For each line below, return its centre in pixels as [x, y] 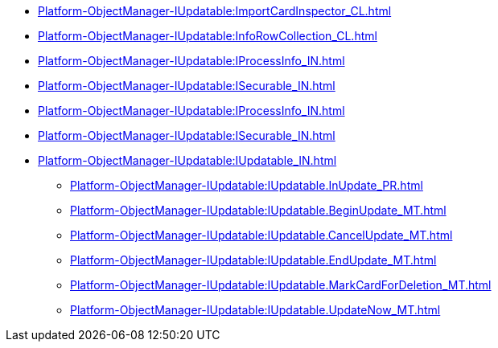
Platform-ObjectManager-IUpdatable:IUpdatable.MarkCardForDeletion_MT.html [281, 285]
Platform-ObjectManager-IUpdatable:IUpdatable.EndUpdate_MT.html [253, 260]
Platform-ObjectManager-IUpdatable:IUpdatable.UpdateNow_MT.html [255, 310]
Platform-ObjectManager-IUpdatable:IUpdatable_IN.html [187, 160]
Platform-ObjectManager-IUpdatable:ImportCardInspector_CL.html [215, 11]
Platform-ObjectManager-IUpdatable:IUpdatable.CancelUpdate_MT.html [261, 235]
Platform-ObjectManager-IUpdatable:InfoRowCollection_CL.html [208, 36]
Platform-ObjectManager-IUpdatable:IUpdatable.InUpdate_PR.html [247, 185]
